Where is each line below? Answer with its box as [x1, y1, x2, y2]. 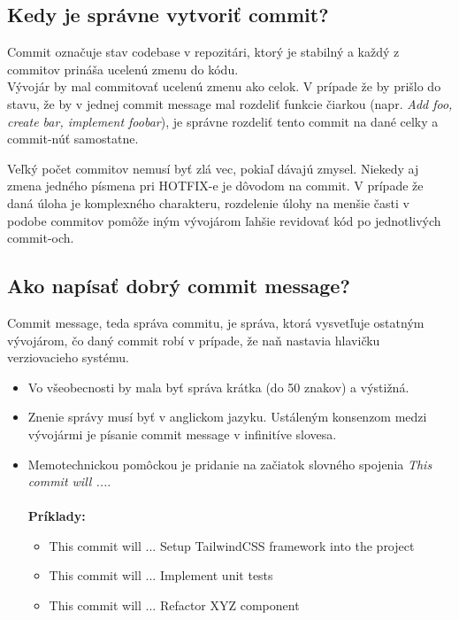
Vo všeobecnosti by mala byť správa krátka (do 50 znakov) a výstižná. [27, 377, 409, 396]
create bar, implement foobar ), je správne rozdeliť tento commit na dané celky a [7, 112, 439, 130]
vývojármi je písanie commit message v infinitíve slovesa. [27, 424, 337, 443]
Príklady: [27, 507, 86, 525]
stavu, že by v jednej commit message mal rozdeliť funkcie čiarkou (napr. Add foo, [7, 94, 453, 112]
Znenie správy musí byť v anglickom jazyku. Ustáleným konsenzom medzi [27, 407, 427, 426]
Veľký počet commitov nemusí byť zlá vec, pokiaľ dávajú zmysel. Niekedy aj [7, 159, 419, 177]
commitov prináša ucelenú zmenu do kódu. [7, 59, 239, 78]
